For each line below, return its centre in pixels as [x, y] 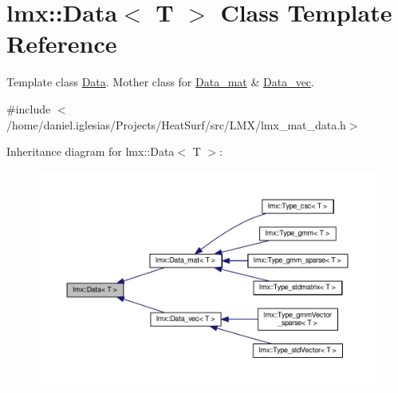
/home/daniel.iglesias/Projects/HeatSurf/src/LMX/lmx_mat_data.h [176, 124]
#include [29, 108]
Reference [62, 44]
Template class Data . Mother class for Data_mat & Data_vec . [160, 82]
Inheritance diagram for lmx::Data [91, 151]
